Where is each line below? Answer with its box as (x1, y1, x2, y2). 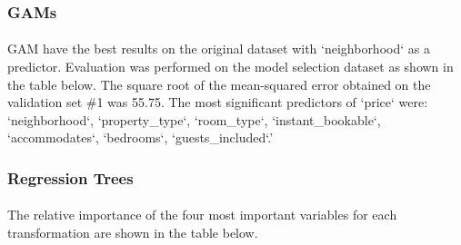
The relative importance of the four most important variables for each (7, 205, 397, 224)
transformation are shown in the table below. (7, 223, 258, 242)
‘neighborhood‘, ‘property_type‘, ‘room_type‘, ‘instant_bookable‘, (7, 110, 381, 129)
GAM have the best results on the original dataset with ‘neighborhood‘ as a (7, 39, 430, 58)
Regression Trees (7, 166, 134, 189)
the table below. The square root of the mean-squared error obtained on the (7, 74, 431, 93)
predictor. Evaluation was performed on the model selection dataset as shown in (7, 57, 454, 76)
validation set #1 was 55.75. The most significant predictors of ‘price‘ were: (7, 93, 428, 112)
